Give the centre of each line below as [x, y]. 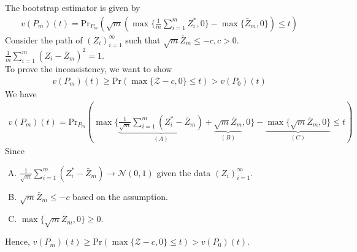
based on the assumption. [120, 196]
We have [21, 93]
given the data [184, 172]
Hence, [17, 241]
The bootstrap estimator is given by [73, 7]
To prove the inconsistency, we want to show [89, 68]
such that [143, 39]
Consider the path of [44, 39]
